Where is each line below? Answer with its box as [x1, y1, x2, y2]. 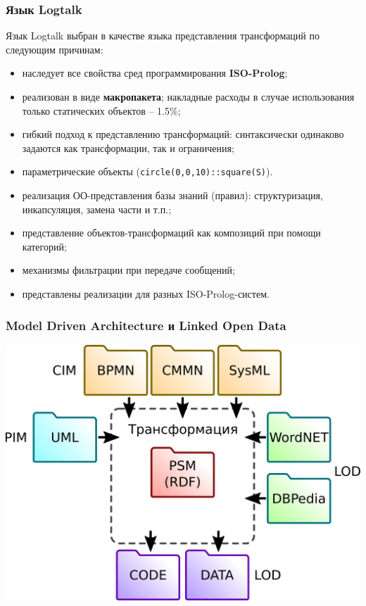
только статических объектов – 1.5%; [22, 103, 181, 118]
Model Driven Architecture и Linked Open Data [6, 316, 286, 334]
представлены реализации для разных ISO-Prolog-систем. [22, 286, 270, 301]
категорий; [22, 239, 67, 253]
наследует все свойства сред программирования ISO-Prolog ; [22, 65, 288, 80]
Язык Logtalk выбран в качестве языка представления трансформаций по [6, 28, 320, 43]
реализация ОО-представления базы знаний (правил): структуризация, [22, 188, 323, 203]
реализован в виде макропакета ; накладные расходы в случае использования [22, 89, 355, 103]
